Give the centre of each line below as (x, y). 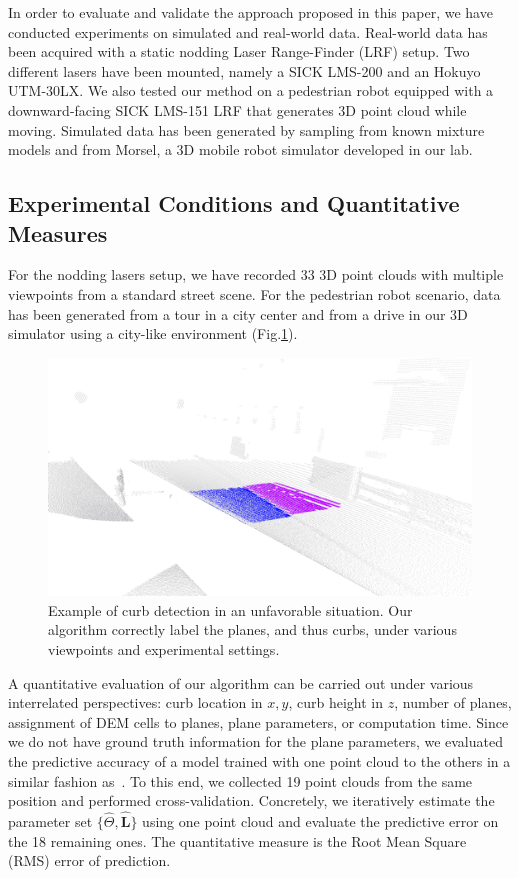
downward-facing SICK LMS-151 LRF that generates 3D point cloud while (237, 109)
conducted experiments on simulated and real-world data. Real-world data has (248, 31)
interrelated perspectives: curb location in (135, 702)
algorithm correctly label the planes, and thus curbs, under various (252, 629)
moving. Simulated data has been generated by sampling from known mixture (246, 129)
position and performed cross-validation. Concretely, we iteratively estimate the (251, 800)
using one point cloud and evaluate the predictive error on (320, 820)
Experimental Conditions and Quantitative (234, 203)
